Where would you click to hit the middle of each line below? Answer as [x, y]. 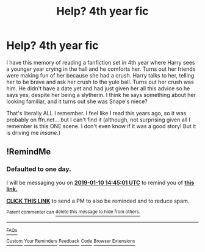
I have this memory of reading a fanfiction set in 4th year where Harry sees [101, 62]
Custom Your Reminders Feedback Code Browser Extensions [71, 241]
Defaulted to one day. [39, 169]
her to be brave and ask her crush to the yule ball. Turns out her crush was [100, 82]
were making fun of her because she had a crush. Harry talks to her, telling [100, 75]
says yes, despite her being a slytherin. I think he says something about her [101, 95]
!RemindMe [29, 152]
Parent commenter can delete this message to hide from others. [73, 212]
